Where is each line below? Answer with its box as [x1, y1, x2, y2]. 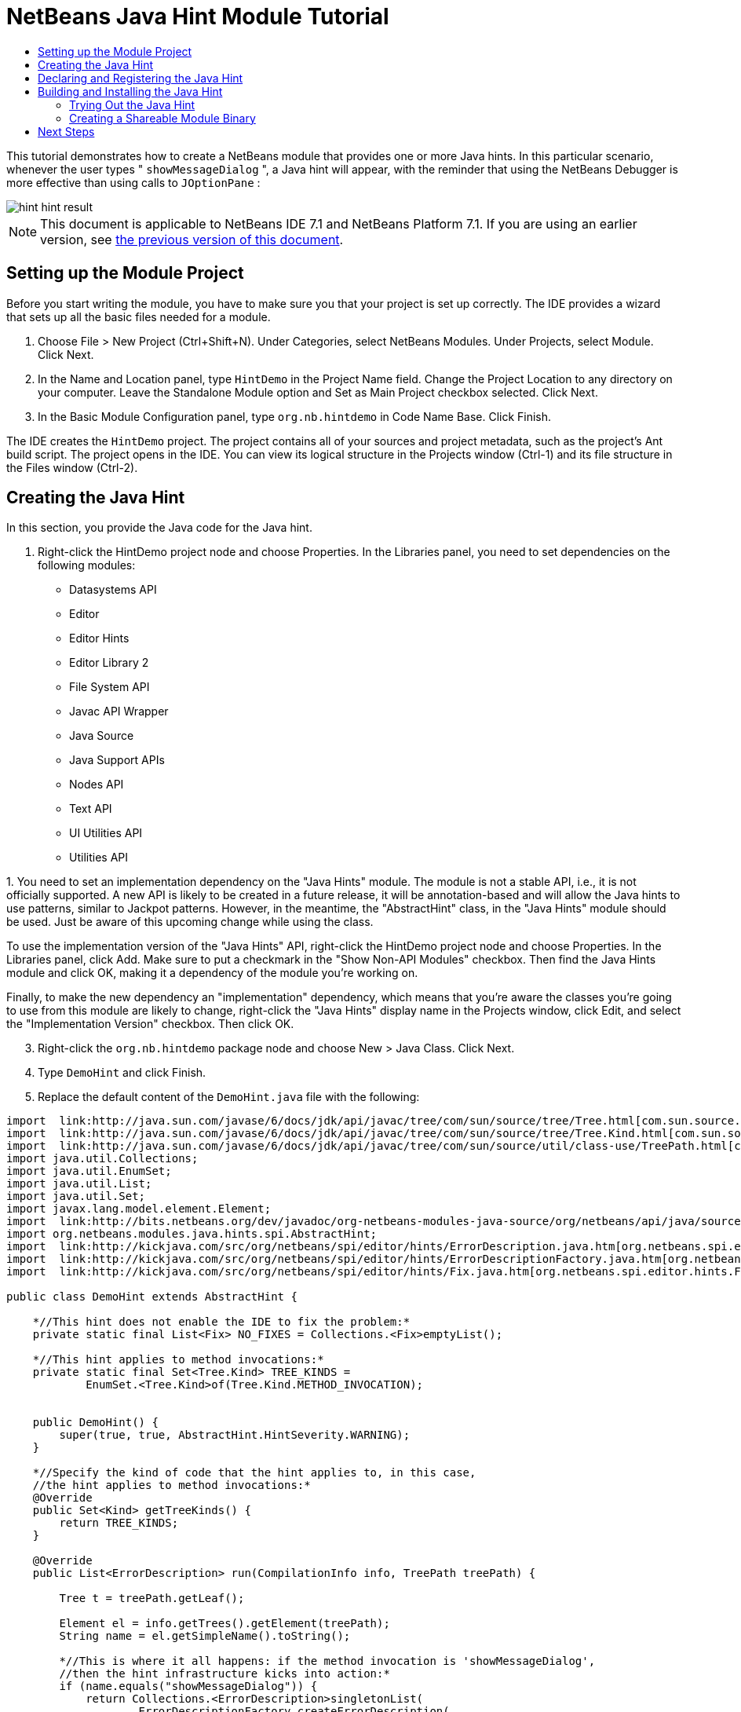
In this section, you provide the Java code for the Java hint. [6, 521, 312, 535]
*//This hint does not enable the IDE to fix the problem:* [32, 1315, 411, 1329]
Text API [69, 802, 112, 816]
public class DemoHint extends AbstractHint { [6, 1290, 297, 1304]
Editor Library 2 [69, 656, 149, 670]
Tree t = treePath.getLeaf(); [59, 1592, 245, 1605]
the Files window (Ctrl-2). [6, 460, 138, 474]
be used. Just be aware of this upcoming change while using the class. [6, 915, 374, 929]
